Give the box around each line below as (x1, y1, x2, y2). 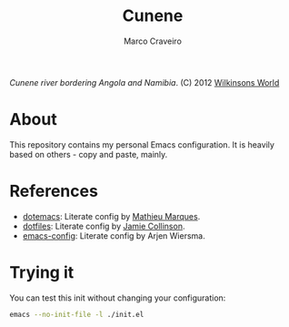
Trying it (9, 262, 75, 282)
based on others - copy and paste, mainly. (9, 148, 168, 159)
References (9, 181, 98, 201)
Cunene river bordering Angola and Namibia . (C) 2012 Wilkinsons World (9, 77, 280, 87)
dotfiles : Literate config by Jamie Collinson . (22, 220, 185, 231)
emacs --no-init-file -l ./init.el (9, 310, 144, 319)
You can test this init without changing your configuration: (9, 292, 226, 303)
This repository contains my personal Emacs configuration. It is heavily (9, 138, 275, 150)
